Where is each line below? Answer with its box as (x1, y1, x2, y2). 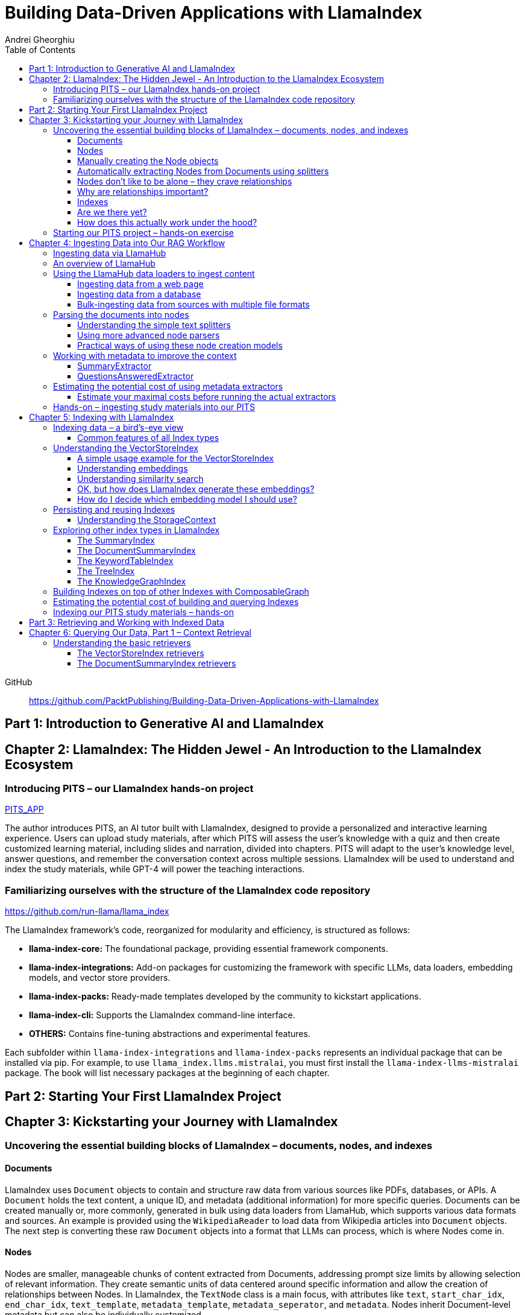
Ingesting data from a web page (77, 278, 204, 289)
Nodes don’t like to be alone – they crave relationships (77, 176, 292, 186)
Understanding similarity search (77, 473, 204, 484)
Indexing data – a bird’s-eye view (53, 422, 184, 433)
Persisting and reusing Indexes (53, 504, 175, 515)
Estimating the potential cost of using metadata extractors (53, 381, 283, 391)
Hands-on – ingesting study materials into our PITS (53, 401, 255, 412)
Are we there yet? (77, 206, 147, 217)
